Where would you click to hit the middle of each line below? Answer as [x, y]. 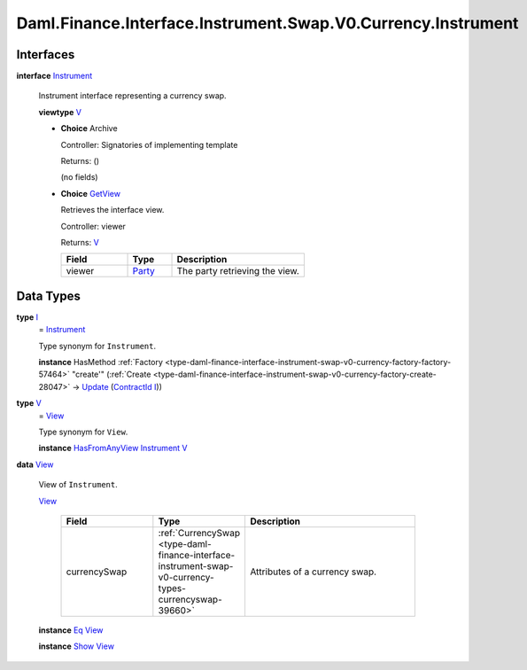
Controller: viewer [93, 226]
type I [27, 317]
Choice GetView [91, 193]
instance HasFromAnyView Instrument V [113, 448]
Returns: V [80, 242]
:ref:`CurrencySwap [199, 533]
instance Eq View [71, 630]
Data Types [49, 296]
